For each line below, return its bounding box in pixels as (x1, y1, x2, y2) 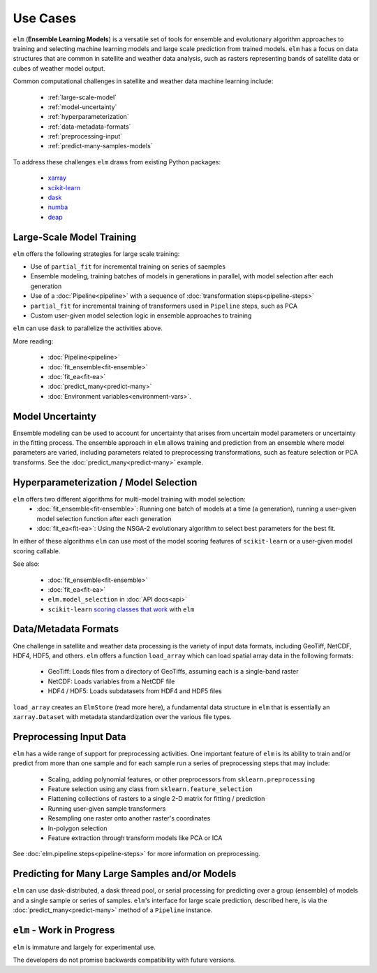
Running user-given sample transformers (47, 804, 166, 813)
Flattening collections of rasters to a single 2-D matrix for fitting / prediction (47, 795, 265, 803)
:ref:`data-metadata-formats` (47, 122, 131, 131)
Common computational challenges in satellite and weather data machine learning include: (13, 77, 274, 85)
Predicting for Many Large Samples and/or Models (13, 868, 237, 880)
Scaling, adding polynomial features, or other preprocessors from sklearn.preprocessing (47, 775, 316, 783)
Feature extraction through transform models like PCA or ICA (47, 833, 223, 842)
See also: (13, 560, 40, 568)
